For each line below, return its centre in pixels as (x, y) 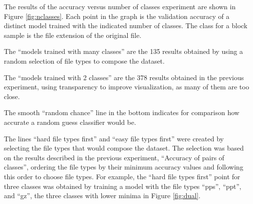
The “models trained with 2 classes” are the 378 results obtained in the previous (124, 77)
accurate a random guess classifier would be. (70, 122)
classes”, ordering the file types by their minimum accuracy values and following (124, 167)
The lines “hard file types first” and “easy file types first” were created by (114, 138)
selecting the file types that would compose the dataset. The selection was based (124, 148)
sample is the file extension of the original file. (73, 35)
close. (12, 96)
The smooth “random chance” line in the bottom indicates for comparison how (122, 112)
